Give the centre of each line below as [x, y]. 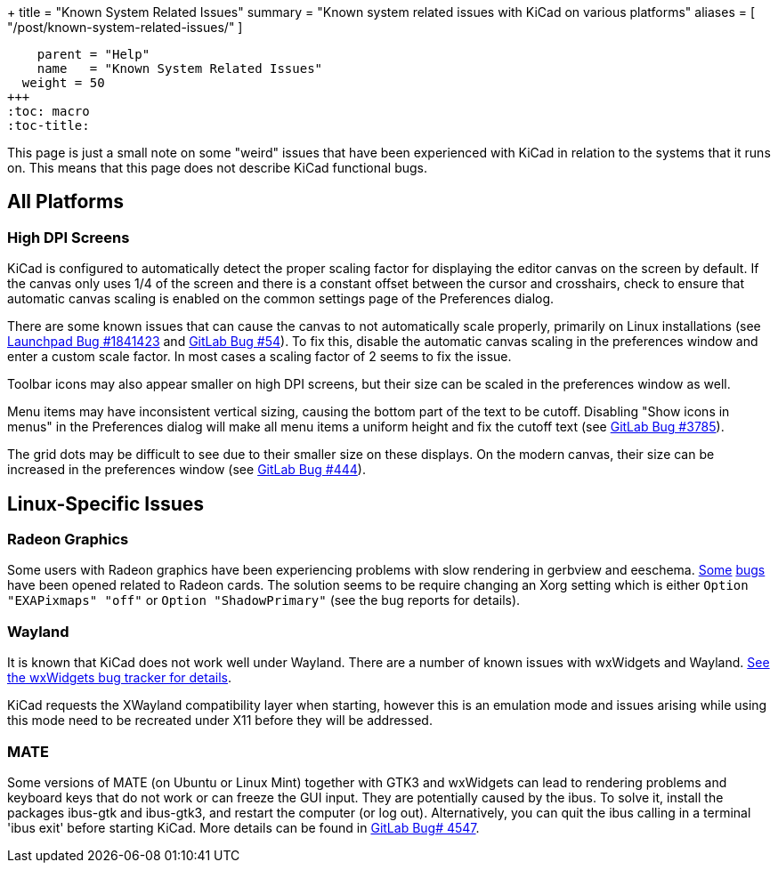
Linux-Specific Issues [106, 503]
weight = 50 [63, 83]
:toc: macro [49, 111]
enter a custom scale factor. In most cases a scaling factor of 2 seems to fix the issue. [259, 357]
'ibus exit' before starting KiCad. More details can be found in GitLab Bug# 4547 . [243, 827]
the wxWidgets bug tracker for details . [119, 678]
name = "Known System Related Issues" [180, 68]
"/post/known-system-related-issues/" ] [125, 27]
